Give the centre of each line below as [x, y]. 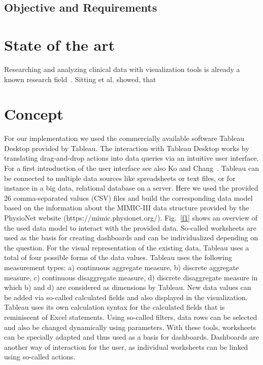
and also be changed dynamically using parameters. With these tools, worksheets [130, 327]
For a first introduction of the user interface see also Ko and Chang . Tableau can [131, 168]
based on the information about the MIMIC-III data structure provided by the [127, 208]
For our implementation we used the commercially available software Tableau [124, 138]
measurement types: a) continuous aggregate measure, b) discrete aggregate [122, 267]
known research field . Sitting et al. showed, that [80, 79]
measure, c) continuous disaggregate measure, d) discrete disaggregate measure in [131, 277]
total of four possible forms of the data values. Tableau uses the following [118, 257]
